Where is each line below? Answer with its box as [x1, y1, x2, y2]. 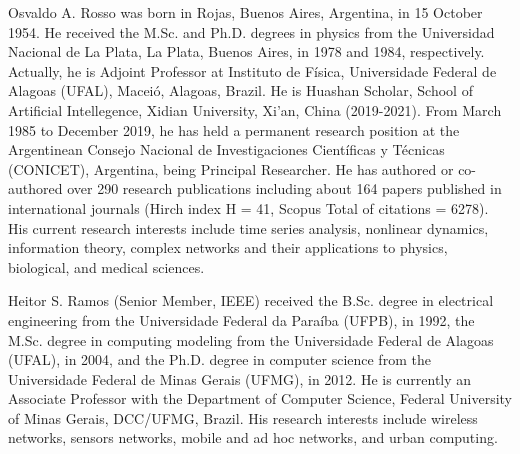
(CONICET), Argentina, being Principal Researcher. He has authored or [8, 158, 454, 179]
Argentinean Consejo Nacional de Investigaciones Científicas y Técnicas [8, 139, 445, 160]
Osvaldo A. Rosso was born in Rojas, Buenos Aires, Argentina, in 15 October [8, 2, 483, 22]
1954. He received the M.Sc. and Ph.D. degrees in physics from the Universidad [8, 21, 495, 42]
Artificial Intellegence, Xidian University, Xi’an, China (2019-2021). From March [8, 99, 502, 120]
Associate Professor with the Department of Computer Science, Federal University [8, 388, 513, 409]
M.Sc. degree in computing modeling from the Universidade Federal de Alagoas [8, 329, 494, 350]
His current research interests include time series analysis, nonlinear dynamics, [8, 217, 489, 238]
